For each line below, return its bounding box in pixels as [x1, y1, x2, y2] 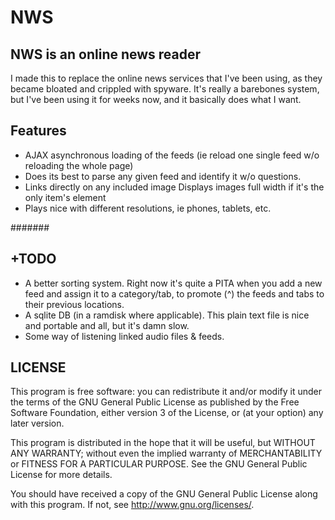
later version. [10, 417, 65, 430]
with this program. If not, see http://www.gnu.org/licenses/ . [10, 499, 255, 511]
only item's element [24, 191, 107, 203]
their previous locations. [24, 298, 125, 310]
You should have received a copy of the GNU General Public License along [10, 488, 318, 500]
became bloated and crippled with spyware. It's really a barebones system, [10, 83, 320, 95]
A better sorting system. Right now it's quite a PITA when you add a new [24, 277, 323, 289]
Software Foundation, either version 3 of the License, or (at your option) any [10, 407, 324, 419]
